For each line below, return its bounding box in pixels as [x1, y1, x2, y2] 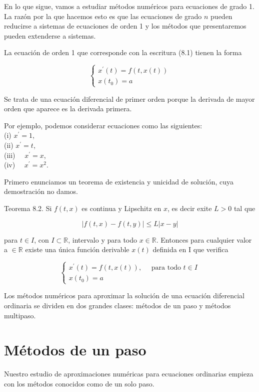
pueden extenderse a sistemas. [4, 30, 96, 41]
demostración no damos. [4, 186, 78, 197]
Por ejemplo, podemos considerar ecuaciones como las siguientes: [4, 120, 202, 130]
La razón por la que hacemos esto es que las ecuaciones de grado [4, 11, 202, 21]
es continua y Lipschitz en [81, 203, 161, 213]
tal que [233, 203, 255, 213]
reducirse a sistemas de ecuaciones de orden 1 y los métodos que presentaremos [4, 21, 246, 31]
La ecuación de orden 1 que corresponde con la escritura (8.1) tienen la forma [4, 47, 242, 58]
